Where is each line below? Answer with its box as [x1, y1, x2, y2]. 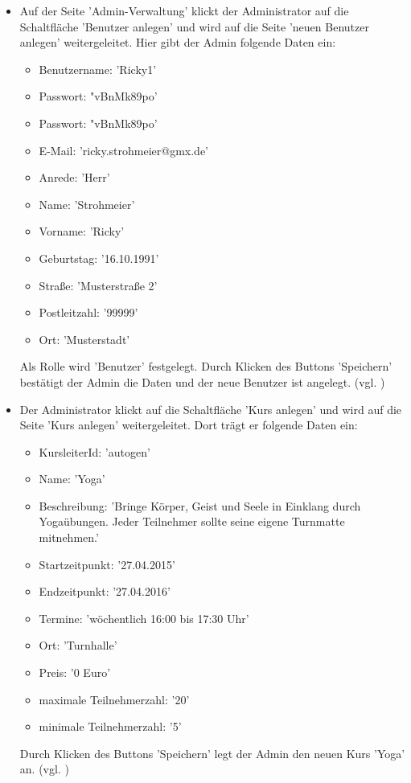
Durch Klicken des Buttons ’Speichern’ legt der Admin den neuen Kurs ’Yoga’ [19, 744, 405, 761]
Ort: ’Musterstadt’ [39, 330, 130, 347]
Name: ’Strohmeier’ [39, 195, 135, 212]
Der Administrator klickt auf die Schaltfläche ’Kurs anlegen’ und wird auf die [19, 400, 402, 417]
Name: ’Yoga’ [39, 470, 105, 487]
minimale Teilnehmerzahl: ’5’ [39, 718, 182, 735]
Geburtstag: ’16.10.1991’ [39, 249, 159, 266]
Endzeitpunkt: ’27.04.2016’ [39, 583, 171, 600]
